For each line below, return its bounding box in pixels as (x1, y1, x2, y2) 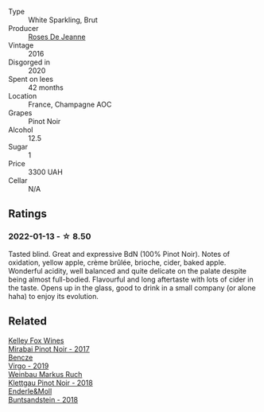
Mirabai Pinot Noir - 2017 (8, 344, 90, 353)
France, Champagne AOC (28, 99, 112, 109)
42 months (28, 83, 64, 92)
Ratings (8, 207, 48, 221)
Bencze (8, 352, 33, 362)
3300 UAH (28, 167, 64, 177)
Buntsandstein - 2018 (8, 395, 78, 404)
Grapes (8, 108, 33, 118)
